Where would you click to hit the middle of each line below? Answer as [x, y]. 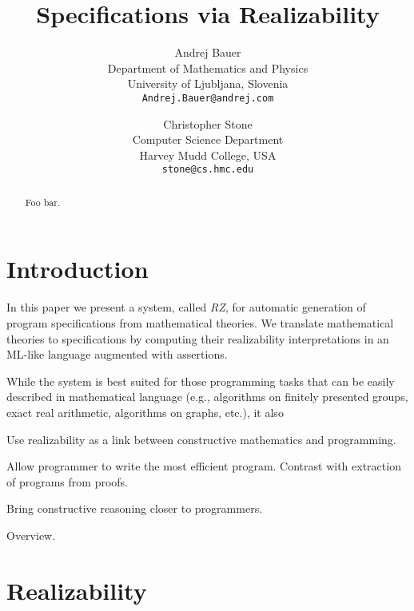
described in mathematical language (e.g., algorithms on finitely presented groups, [207, 397]
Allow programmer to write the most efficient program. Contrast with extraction [204, 466]
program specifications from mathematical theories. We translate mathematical [200, 322]
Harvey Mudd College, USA [208, 155]
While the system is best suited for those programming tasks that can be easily [201, 381]
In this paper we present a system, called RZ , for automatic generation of [186, 307]
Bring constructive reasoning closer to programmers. [135, 508]
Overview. [31, 535]
